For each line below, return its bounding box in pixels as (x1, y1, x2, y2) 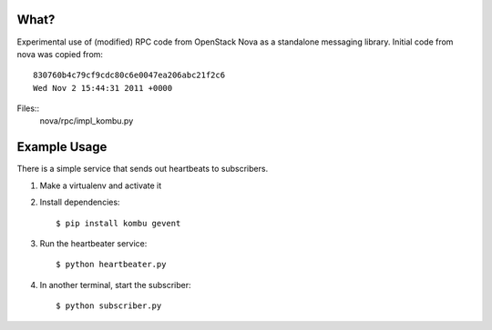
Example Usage (16, 139, 108, 155)
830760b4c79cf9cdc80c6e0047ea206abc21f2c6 (33, 70, 226, 81)
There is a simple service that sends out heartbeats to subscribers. (16, 164, 269, 175)
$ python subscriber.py (56, 301, 162, 311)
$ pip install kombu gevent (56, 218, 181, 228)
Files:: (16, 103, 40, 114)
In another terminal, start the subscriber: (39, 279, 191, 290)
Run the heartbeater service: (39, 237, 148, 249)
